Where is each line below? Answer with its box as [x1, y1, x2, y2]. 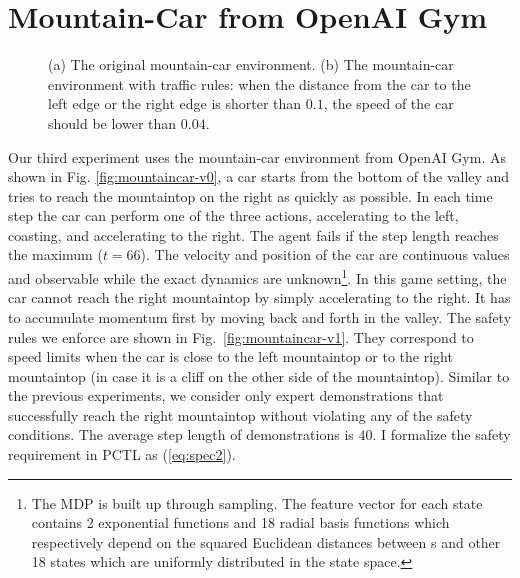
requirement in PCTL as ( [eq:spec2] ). [8, 444, 236, 465]
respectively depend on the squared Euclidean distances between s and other [31, 531, 501, 552]
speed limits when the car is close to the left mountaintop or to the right [8, 346, 453, 367]
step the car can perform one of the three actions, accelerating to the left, [8, 205, 459, 226]
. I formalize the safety [372, 424, 511, 445]
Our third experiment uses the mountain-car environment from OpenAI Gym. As [8, 146, 506, 167]
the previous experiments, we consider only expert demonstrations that [8, 385, 444, 406]
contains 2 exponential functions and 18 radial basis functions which [31, 512, 450, 533]
